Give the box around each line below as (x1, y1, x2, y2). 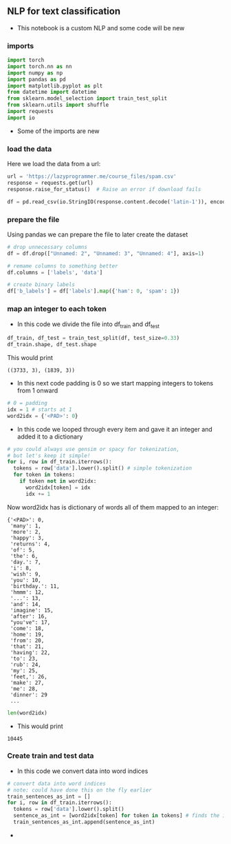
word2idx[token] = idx (25, 484, 91, 491)
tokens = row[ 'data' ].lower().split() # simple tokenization (13, 465, 192, 472)
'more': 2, (10, 528, 41, 535)
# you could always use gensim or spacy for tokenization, (7, 445, 180, 452)
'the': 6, (10, 552, 38, 559)
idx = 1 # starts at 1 (7, 406, 72, 413)
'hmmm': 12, (10, 589, 45, 596)
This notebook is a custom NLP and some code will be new (16, 23, 185, 32)
